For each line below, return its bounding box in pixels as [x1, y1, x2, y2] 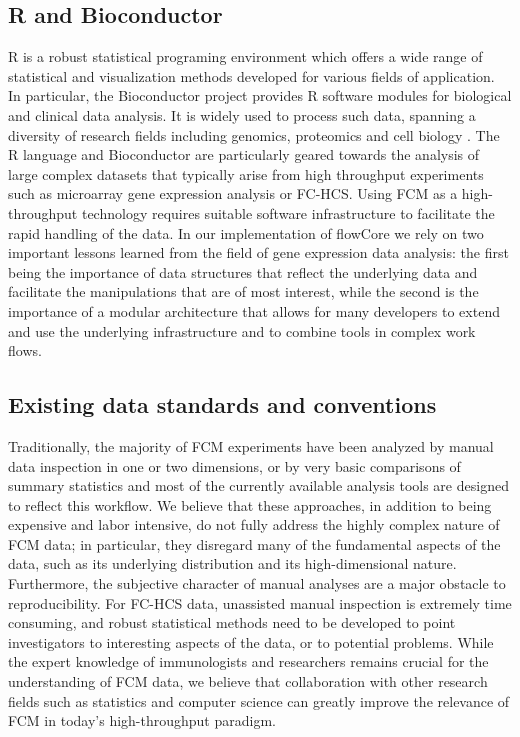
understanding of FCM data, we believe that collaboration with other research [8, 671, 488, 692]
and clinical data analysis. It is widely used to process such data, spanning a [8, 104, 476, 125]
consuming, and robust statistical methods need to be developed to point [8, 612, 456, 633]
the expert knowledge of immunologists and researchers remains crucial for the [8, 651, 489, 672]
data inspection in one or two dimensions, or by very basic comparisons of [8, 455, 461, 476]
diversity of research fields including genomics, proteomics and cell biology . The [8, 124, 500, 145]
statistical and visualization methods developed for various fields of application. [8, 65, 495, 86]
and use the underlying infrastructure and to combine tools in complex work [8, 320, 476, 341]
